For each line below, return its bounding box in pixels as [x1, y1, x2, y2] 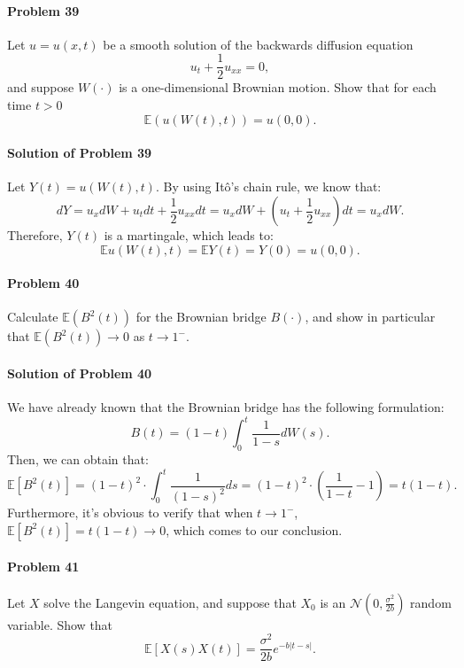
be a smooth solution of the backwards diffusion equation [103, 35, 414, 53]
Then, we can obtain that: [7, 450, 149, 469]
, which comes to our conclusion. [166, 520, 343, 539]
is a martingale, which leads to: [104, 226, 274, 245]
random [410, 593, 452, 611]
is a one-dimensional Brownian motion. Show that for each [119, 78, 437, 97]
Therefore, [7, 226, 63, 245]
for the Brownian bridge [135, 307, 267, 326]
